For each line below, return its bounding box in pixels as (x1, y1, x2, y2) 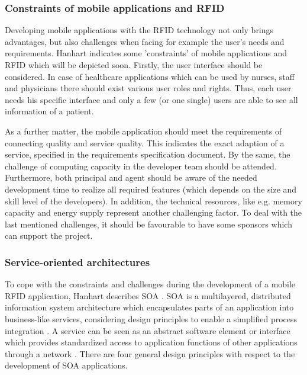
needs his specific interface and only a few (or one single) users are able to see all (5, 93, 298, 105)
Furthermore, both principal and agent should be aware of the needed (5, 171, 257, 184)
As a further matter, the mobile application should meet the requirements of (5, 124, 282, 137)
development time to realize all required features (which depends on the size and (5, 182, 297, 195)
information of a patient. (5, 105, 94, 117)
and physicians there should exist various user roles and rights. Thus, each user (5, 82, 292, 94)
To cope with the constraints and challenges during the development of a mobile (5, 278, 296, 290)
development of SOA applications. (5, 359, 128, 371)
